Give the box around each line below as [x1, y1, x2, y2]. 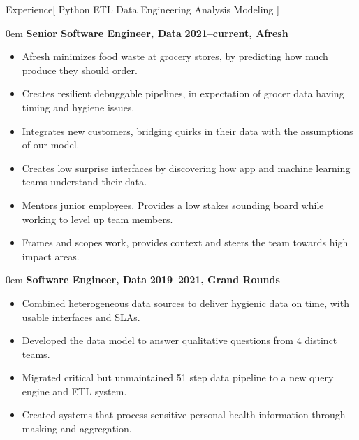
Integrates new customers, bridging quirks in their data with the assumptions [22, 123, 353, 138]
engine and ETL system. [22, 383, 127, 398]
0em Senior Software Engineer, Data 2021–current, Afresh [6, 25, 288, 40]
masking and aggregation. [22, 421, 132, 436]
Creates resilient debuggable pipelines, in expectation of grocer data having [22, 86, 344, 101]
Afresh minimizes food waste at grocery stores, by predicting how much [22, 49, 328, 64]
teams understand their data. [22, 174, 147, 189]
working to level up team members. [22, 211, 173, 226]
